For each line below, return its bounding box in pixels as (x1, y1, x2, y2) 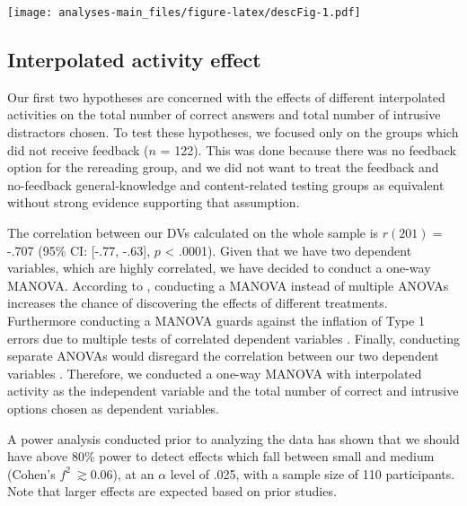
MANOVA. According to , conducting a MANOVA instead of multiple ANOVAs (7, 275, 449, 294)
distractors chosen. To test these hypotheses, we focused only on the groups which (7, 123, 459, 142)
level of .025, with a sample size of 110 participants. (170, 464, 455, 483)
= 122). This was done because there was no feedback (160, 140, 456, 159)
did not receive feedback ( (7, 140, 149, 159)
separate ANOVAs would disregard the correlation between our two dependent (7, 346, 439, 365)
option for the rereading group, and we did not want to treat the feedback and (7, 158, 439, 177)
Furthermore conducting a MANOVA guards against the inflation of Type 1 (7, 310, 425, 329)
